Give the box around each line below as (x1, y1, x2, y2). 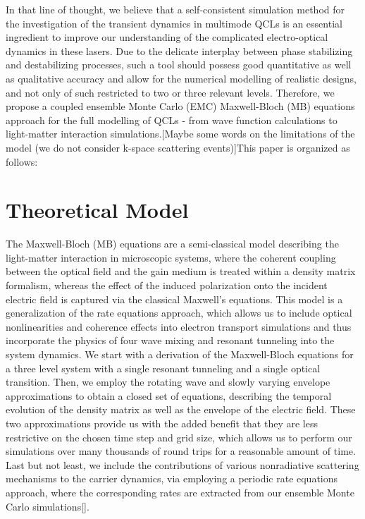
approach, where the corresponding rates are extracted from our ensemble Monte (6, 484, 354, 499)
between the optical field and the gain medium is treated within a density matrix (6, 264, 356, 279)
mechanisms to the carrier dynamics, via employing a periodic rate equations (6, 471, 338, 486)
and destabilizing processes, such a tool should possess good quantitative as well (6, 57, 352, 72)
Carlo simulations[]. (6, 499, 89, 513)
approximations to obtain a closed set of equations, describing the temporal (6, 388, 332, 403)
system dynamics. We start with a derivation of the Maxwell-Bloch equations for (6, 347, 354, 361)
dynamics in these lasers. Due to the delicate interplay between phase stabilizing (6, 43, 353, 58)
